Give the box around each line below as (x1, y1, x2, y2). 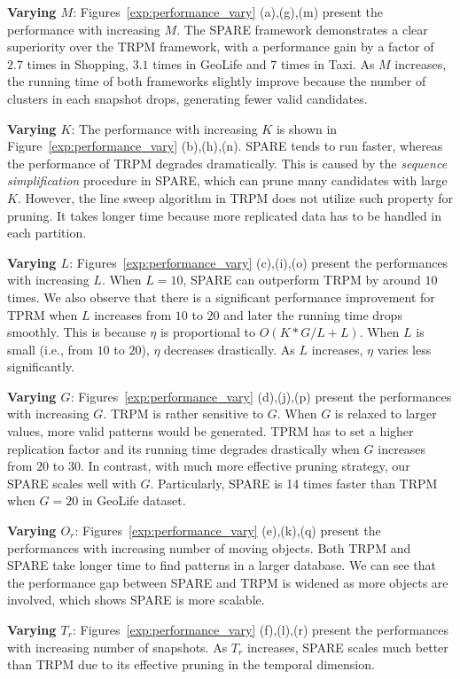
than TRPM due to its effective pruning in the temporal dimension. (7, 655, 375, 674)
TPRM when (7, 305, 78, 324)
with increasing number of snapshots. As (7, 637, 228, 656)
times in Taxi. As (280, 54, 375, 73)
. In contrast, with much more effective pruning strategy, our (80, 457, 410, 475)
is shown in (276, 119, 338, 137)
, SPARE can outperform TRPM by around (183, 270, 421, 289)
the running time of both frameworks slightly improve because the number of (7, 72, 426, 90)
